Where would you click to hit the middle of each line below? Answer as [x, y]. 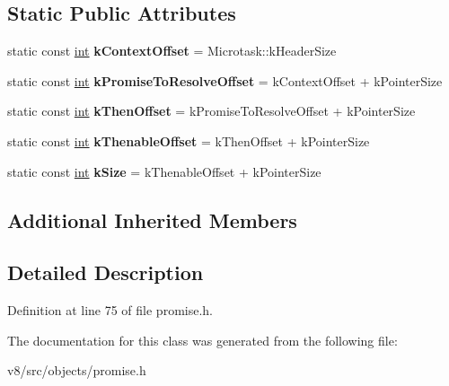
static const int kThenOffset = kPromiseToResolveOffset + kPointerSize [211, 111]
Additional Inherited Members [152, 219]
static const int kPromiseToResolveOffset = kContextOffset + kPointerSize [225, 80]
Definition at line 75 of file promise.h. [110, 310]
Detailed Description [106, 272]
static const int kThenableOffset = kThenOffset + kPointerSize [189, 140]
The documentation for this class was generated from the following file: [202, 340]
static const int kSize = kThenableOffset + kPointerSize [164, 171]
